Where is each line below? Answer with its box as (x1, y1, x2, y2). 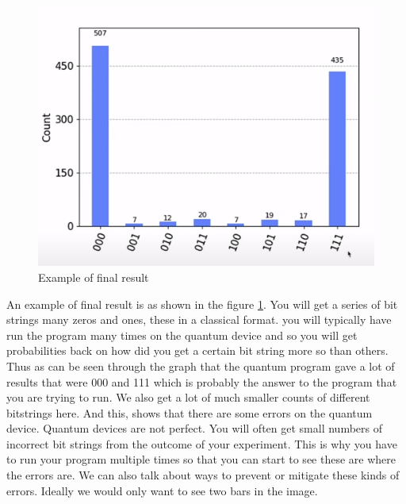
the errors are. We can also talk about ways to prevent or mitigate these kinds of (6, 467, 400, 483)
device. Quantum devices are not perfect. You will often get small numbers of (6, 420, 382, 437)
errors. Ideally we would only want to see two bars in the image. (6, 482, 318, 498)
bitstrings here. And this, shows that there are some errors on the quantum (6, 404, 373, 421)
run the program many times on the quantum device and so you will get (6, 326, 358, 343)
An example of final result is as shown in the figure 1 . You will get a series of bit (6, 295, 398, 312)
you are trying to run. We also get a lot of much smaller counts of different (6, 389, 370, 406)
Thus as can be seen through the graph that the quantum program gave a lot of (6, 357, 395, 374)
